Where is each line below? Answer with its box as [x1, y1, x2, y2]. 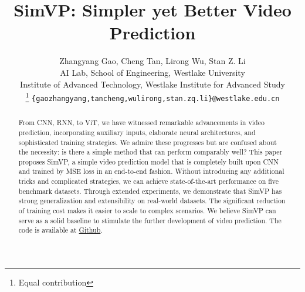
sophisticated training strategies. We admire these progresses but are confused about [18, 137, 277, 147]
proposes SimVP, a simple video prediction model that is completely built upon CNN [18, 156, 279, 166]
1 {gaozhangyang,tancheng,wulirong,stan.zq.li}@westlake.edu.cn [25, 90, 280, 103]
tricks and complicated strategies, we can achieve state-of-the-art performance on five [18, 176, 279, 186]
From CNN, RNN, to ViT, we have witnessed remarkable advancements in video [18, 118, 265, 127]
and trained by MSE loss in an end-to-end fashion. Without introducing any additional [18, 166, 284, 176]
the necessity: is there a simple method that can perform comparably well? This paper [18, 147, 283, 157]
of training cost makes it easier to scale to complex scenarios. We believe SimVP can [18, 206, 276, 216]
